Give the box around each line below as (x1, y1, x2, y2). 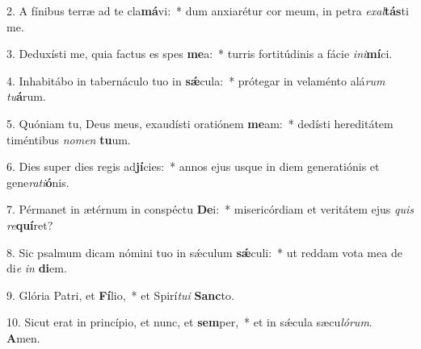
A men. (6, 329, 40, 346)
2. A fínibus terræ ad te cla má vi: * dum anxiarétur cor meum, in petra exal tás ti (6, 2, 409, 19)
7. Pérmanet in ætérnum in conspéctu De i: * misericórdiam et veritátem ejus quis (6, 201, 414, 218)
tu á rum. (6, 88, 46, 105)
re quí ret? (6, 216, 53, 233)
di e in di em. (6, 260, 67, 276)
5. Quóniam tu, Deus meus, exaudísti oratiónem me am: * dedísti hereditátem (6, 114, 394, 131)
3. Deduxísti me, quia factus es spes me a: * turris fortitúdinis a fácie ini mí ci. (6, 45, 393, 62)
